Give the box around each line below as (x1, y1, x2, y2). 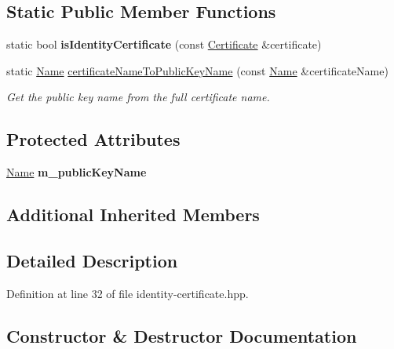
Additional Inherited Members (6, 202, 260, 227)
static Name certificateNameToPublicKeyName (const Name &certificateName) (6, 62, 389, 78)
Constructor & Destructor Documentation (6, 323, 357, 347)
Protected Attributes (6, 127, 181, 151)
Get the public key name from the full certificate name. (6, 89, 270, 105)
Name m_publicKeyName (6, 164, 147, 180)
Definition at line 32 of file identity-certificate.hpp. (6, 285, 249, 301)
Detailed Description (6, 248, 178, 272)
